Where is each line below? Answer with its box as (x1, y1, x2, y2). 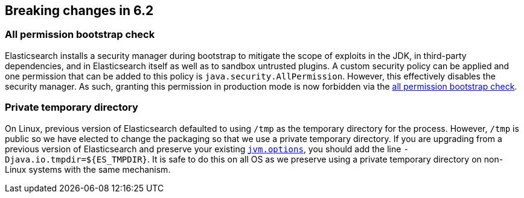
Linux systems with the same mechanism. (5, 164, 171, 175)
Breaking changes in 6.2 (5, 3, 154, 18)
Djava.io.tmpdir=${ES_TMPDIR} (5, 154, 148, 164)
